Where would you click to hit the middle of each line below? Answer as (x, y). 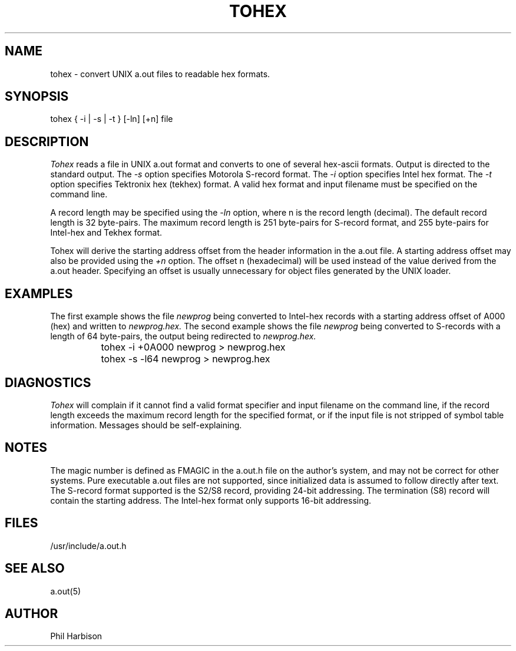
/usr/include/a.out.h (88, 546)
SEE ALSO (35, 569)
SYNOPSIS (37, 97)
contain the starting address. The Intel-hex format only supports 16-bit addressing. (211, 500)
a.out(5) (66, 591)
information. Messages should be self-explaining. (146, 425)
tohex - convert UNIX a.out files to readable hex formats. (160, 74)
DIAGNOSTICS (48, 382)
